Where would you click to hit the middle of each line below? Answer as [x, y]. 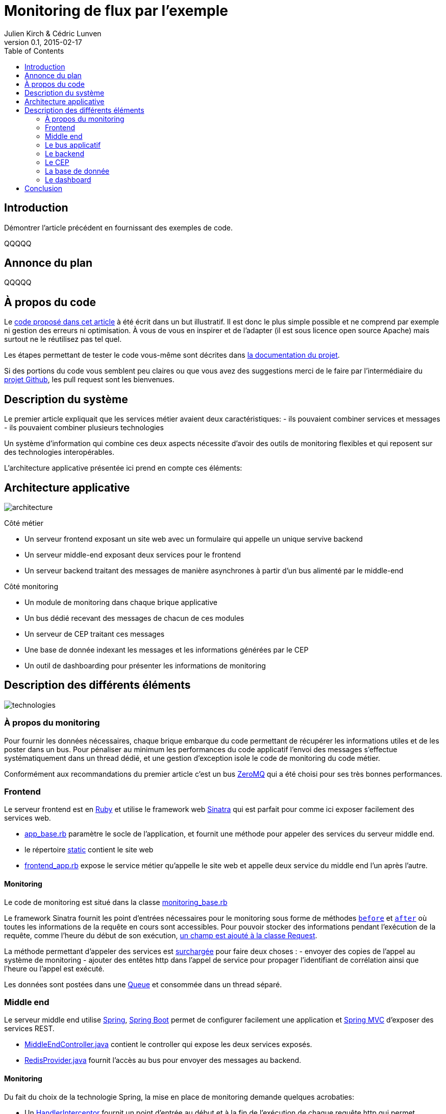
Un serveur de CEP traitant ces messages [95, 634]
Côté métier [24, 523]
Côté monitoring [31, 586]
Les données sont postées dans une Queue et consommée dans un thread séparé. [143, 984]
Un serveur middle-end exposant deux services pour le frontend [133, 554]
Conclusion [44, 188]
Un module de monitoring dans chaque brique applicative [121, 602]
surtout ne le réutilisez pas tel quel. [63, 339]
